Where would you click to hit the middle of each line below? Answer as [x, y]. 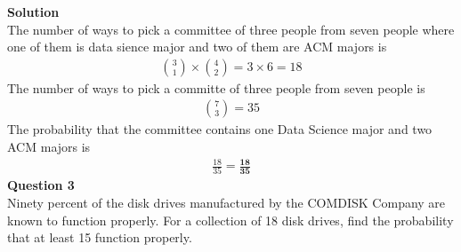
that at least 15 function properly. [100, 237]
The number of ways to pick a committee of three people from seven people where [231, 29]
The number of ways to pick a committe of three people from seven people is [216, 87]
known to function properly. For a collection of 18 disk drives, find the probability [230, 220]
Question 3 [41, 185]
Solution [33, 12]
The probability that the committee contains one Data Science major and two [220, 129]
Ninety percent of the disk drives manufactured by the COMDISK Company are [226, 203]
